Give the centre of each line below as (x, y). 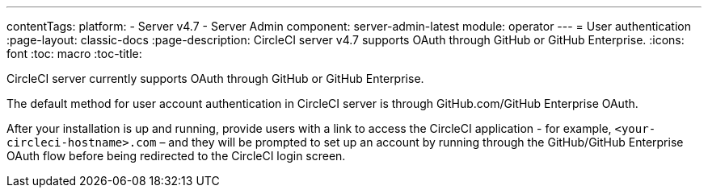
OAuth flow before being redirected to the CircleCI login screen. (176, 156)
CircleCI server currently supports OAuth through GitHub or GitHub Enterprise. (215, 78)
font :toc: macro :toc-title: (74, 54)
